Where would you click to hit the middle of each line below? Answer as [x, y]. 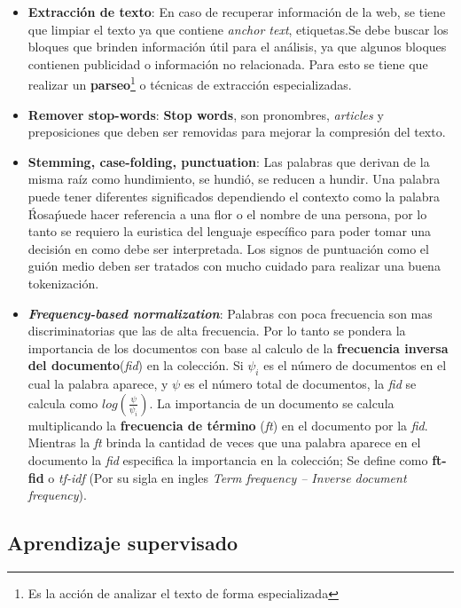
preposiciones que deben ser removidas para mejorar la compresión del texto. [237, 132]
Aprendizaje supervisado [123, 543]
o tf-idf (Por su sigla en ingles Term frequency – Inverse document [227, 477]
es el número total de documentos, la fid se [300, 384]
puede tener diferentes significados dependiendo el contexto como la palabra [234, 196]
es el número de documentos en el [355, 365]
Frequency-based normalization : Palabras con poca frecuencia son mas [230, 313]
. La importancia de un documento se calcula [272, 403]
